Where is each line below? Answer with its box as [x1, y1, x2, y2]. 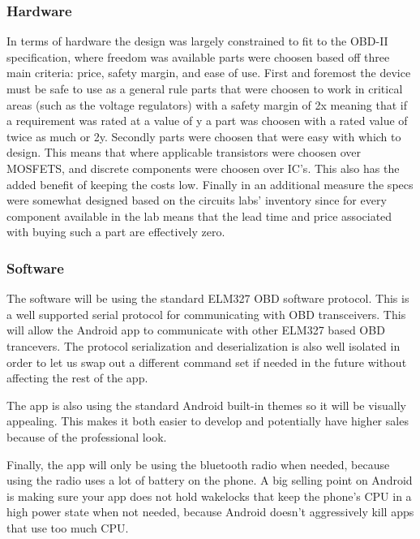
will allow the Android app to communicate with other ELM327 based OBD [6, 321, 385, 338]
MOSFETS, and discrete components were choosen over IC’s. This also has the [6, 159, 400, 176]
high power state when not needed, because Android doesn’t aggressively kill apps [6, 503, 414, 520]
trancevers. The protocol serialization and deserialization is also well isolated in [6, 337, 401, 354]
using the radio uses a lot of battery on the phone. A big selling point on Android [6, 472, 413, 489]
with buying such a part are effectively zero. [6, 223, 225, 240]
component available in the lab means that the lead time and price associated [6, 207, 392, 224]
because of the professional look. [6, 428, 167, 445]
